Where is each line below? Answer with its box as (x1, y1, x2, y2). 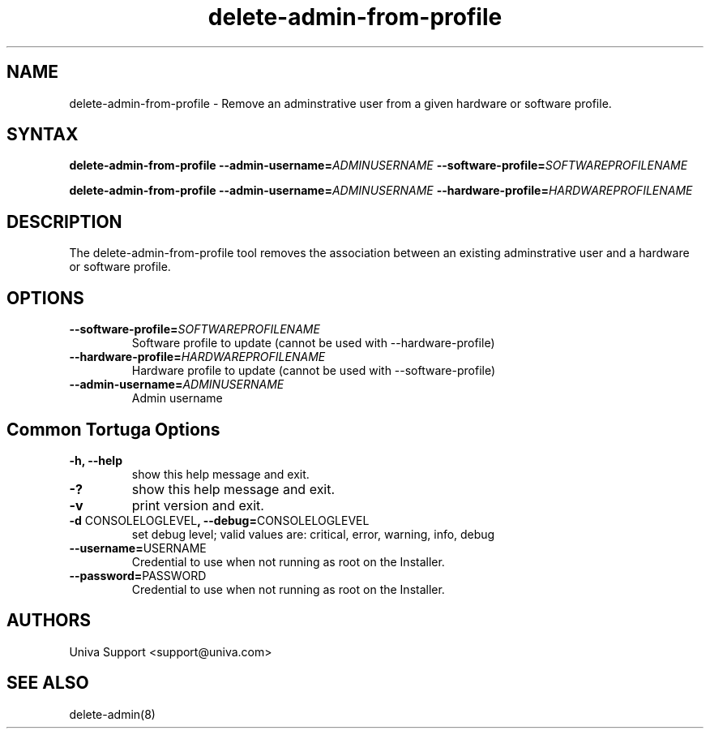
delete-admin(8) (69, 707, 156, 721)
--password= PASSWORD (69, 568, 207, 582)
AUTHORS (6, 610, 92, 631)
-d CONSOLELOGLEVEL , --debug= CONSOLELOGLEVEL (69, 513, 370, 527)
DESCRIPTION (6, 211, 122, 232)
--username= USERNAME (69, 540, 207, 555)
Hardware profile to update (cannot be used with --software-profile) (131, 363, 496, 378)
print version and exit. (131, 496, 264, 514)
